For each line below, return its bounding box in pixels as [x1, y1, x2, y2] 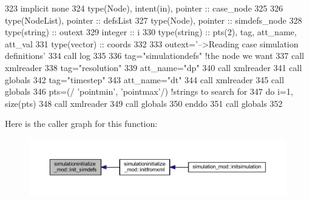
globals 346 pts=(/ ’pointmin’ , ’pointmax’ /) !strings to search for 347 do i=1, [5, 85, 293, 98]
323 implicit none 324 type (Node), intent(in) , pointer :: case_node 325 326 [5, 2, 283, 14]
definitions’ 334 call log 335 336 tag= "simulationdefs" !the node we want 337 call [5, 49, 304, 62]
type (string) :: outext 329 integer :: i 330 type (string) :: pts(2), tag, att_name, [5, 26, 297, 38]
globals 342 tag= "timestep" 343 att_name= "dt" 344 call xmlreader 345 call [5, 73, 284, 86]
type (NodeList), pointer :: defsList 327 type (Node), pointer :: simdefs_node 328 [5, 13, 302, 26]
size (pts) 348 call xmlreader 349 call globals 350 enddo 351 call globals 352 [5, 97, 283, 109]
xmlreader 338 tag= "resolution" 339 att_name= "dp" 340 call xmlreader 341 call [5, 61, 302, 73]
